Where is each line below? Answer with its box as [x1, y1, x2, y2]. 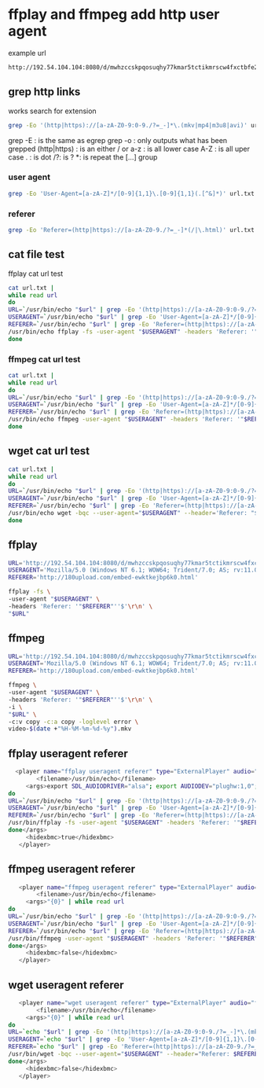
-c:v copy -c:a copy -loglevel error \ [8, 718, 139, 726]
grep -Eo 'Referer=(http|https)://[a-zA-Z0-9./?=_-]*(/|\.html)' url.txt [8, 226, 255, 233]
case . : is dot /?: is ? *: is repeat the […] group [8, 152, 158, 162]
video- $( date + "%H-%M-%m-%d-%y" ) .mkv [8, 725, 132, 733]
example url [8, 48, 46, 57]
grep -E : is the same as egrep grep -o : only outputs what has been [8, 135, 228, 145]
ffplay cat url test [8, 269, 64, 278]
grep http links [8, 85, 81, 99]
